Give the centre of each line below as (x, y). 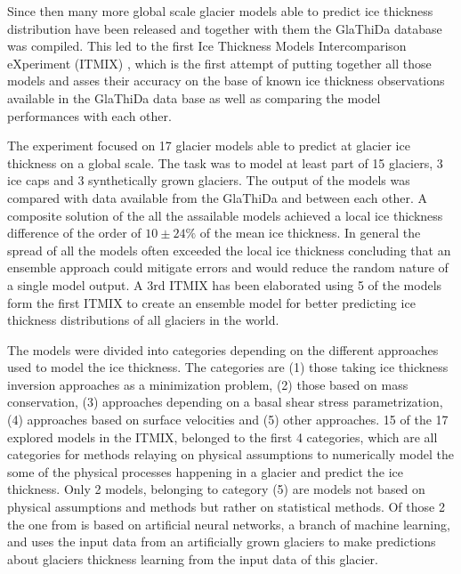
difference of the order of (74, 233)
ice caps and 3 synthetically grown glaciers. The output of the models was (209, 180)
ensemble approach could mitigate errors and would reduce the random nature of (228, 267)
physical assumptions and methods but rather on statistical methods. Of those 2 (226, 507)
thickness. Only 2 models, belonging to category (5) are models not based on (216, 489)
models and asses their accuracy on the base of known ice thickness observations (226, 81)
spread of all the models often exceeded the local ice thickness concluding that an (229, 250)
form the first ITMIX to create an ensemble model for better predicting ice (211, 302)
